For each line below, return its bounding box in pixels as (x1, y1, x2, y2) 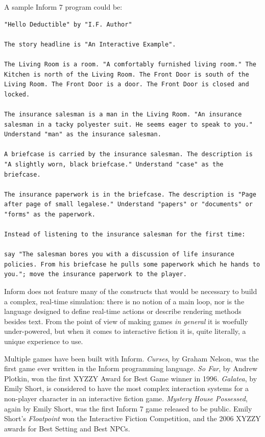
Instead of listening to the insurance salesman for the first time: (4, 231, 246, 238)
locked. (4, 90, 30, 98)
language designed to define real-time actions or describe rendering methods (4, 306, 242, 317)
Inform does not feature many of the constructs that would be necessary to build (4, 286, 257, 297)
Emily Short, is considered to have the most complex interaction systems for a (4, 383, 249, 394)
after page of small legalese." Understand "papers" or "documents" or (4, 201, 253, 208)
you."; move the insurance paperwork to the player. (4, 271, 187, 278)
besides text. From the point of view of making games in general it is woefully (4, 315, 248, 326)
